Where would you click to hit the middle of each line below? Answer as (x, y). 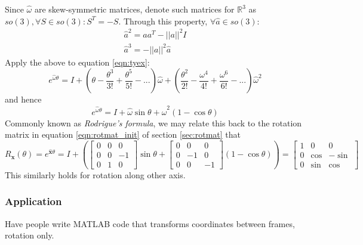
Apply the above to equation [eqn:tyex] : (77, 62)
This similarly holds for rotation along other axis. (95, 174)
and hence (23, 99)
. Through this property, (163, 21)
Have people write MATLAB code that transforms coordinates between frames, (150, 223)
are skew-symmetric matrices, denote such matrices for (134, 9)
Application (33, 201)
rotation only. (30, 235)
